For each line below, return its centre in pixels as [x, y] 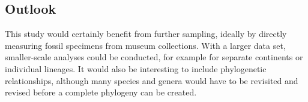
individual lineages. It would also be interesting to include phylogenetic [136, 68]
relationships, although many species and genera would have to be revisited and [152, 80]
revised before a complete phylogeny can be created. [101, 92]
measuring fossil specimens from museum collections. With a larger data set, [145, 45]
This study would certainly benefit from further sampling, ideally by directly [146, 34]
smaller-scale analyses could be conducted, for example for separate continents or [154, 57]
